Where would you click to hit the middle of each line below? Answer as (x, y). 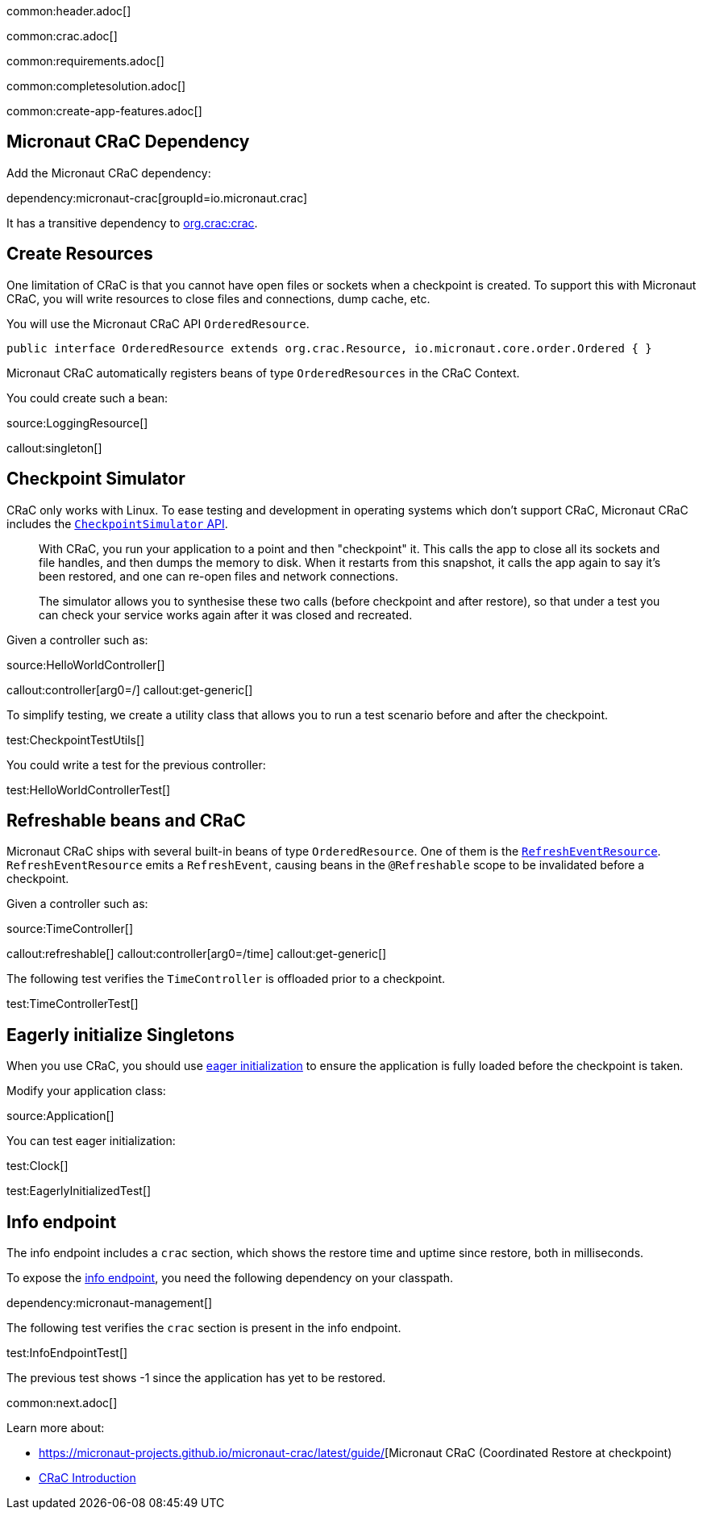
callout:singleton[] (54, 448)
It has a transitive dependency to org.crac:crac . (132, 223)
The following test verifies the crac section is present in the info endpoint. (204, 1328)
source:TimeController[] (70, 929)
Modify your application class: (86, 1091)
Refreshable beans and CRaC (126, 820)
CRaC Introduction (87, 1478)
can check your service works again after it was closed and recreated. (226, 614)
